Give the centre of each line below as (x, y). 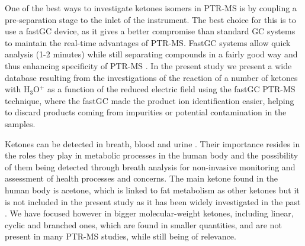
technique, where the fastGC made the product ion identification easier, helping (150, 100)
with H (17, 89)
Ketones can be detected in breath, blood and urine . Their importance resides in (152, 143)
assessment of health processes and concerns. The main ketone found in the (142, 178)
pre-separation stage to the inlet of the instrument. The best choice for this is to (150, 19)
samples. (20, 123)
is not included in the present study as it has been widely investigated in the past (153, 201)
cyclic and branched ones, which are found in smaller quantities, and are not (143, 224)
